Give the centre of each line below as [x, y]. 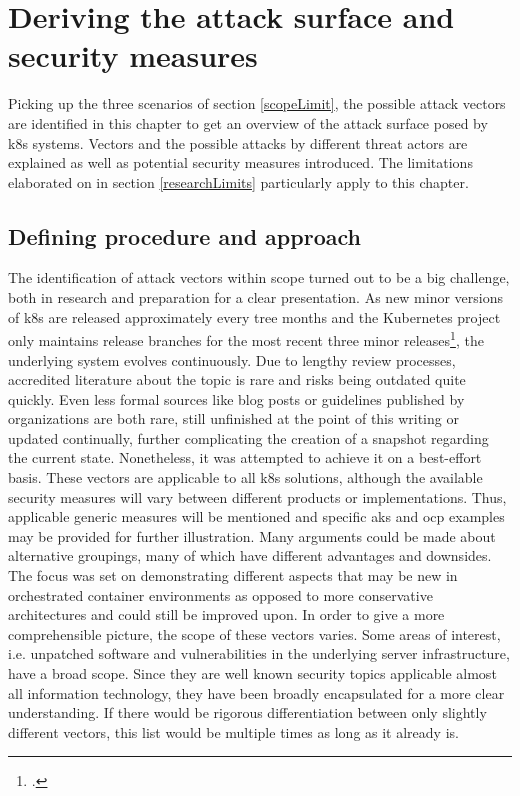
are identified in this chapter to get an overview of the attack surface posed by [248, 122]
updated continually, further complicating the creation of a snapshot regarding [248, 437]
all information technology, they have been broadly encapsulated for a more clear [256, 692]
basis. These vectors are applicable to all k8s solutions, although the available [245, 477]
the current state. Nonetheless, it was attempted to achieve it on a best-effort [245, 457]
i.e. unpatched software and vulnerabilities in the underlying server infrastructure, [259, 653]
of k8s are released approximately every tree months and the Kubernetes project [254, 316]
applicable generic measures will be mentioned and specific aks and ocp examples [256, 516]
